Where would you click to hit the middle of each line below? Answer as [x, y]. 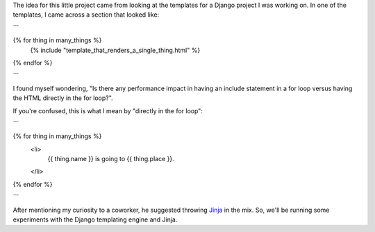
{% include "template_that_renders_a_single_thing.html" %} [115, 50]
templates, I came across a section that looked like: [86, 15]
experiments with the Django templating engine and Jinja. [95, 219]
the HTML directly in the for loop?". [63, 98]
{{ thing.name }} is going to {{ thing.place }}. [111, 159]
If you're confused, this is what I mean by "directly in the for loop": [108, 110]
